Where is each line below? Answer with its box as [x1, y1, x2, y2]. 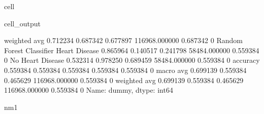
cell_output [4, 18, 41, 28]
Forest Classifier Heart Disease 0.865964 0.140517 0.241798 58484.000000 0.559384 [4, 45, 259, 55]
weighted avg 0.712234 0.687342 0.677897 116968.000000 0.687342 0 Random [4, 35, 243, 46]
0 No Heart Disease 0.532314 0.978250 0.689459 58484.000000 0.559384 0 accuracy [4, 55, 260, 65]
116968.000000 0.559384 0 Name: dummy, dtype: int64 [4, 85, 173, 95]
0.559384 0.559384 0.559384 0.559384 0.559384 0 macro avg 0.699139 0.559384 [4, 64, 247, 75]
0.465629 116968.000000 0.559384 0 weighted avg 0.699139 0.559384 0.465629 [4, 74, 244, 85]
